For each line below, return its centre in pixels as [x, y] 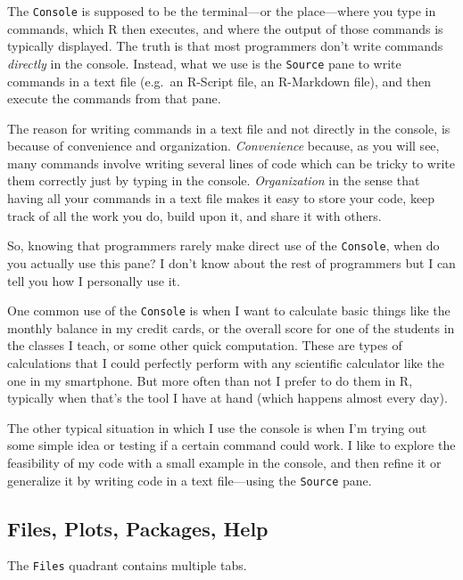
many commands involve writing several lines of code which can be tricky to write [231, 163]
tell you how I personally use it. [94, 280]
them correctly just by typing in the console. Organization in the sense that [214, 180]
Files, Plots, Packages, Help [138, 528]
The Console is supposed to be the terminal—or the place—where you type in [222, 11]
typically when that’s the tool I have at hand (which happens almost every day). [227, 398]
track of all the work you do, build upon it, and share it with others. [194, 215]
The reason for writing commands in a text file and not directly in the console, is [229, 128]
